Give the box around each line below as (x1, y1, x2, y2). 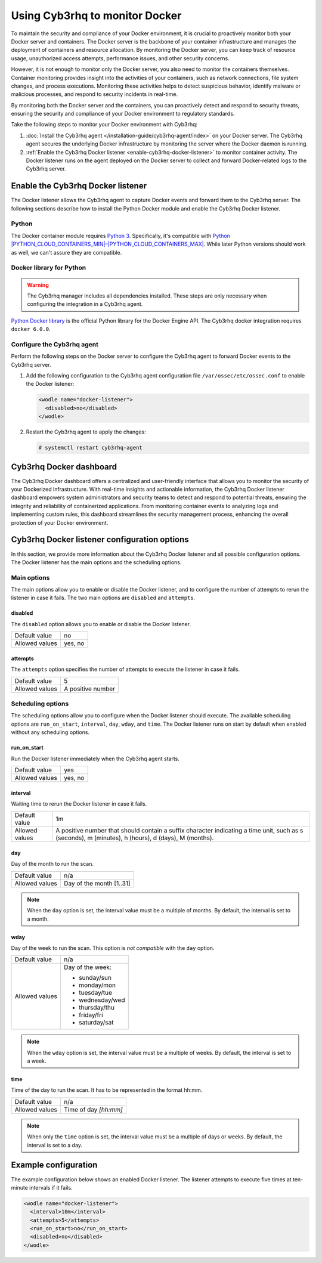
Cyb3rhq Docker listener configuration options (11, 534, 189, 545)
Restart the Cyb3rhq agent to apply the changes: (26, 428, 146, 435)
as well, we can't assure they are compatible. (11, 249, 122, 256)
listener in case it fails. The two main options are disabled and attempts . (11, 594, 196, 602)
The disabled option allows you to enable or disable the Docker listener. (11, 620, 191, 627)
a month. (27, 915, 49, 923)
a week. (27, 1057, 47, 1064)
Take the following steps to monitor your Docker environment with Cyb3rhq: (11, 121, 198, 128)
